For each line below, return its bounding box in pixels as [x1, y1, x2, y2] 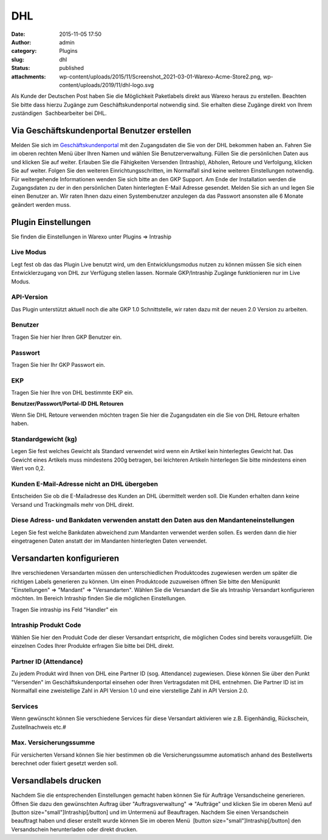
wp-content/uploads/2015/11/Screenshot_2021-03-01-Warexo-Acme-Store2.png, [59, 73, 262, 80]
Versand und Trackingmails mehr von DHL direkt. [11, 501, 134, 508]
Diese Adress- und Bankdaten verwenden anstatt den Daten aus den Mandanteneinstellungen [11, 516, 295, 524]
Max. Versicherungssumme [11, 738, 95, 747]
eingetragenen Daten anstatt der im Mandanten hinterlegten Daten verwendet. [11, 537, 208, 544]
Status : [11, 64, 30, 72]
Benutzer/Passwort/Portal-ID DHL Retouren [11, 400, 124, 408]
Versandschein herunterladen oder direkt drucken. [11, 825, 138, 833]
